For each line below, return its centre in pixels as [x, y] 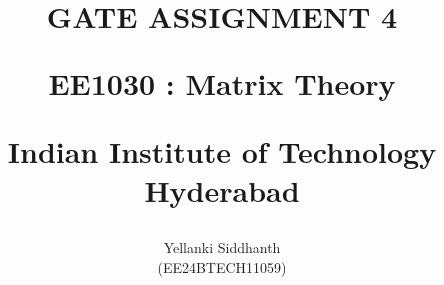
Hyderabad [222, 189]
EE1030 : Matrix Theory [222, 83]
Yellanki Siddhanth [222, 246]
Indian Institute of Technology [222, 150]
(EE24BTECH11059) [222, 266]
